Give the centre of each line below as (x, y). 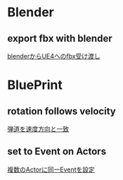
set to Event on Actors (57, 151)
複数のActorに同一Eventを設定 (51, 169)
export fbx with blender (60, 38)
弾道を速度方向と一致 (38, 129)
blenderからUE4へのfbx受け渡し (54, 56)
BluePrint (35, 85)
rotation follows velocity (61, 111)
